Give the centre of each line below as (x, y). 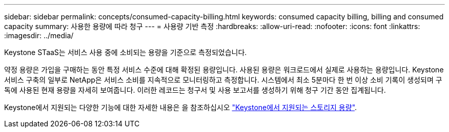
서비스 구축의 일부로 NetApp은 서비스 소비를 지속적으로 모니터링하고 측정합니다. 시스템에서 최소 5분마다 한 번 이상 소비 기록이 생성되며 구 (223, 80)
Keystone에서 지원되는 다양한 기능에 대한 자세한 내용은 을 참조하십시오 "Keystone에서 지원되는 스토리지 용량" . (181, 107)
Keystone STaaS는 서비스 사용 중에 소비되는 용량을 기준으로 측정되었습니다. (126, 52)
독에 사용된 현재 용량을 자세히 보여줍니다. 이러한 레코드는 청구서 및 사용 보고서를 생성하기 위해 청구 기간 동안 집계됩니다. (195, 90)
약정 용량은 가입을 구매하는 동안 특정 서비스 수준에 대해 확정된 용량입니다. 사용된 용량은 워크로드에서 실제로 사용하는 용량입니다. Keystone (224, 70)
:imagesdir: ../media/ (39, 35)
